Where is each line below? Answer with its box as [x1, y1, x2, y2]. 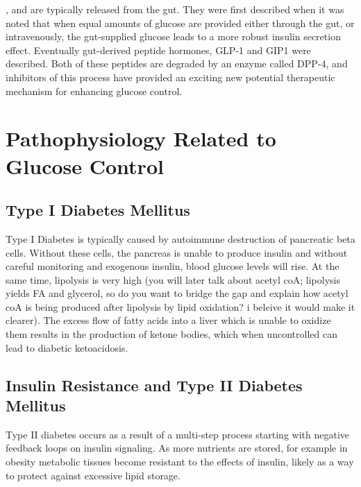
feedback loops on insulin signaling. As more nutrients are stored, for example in [6, 441, 348, 455]
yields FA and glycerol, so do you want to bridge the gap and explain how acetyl [6, 286, 349, 300]
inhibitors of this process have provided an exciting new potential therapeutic [6, 69, 335, 84]
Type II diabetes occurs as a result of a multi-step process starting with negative [6, 427, 349, 441]
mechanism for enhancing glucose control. [6, 83, 183, 98]
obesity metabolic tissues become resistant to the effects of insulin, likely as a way [6, 454, 354, 469]
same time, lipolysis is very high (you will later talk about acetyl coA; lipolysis [6, 272, 340, 287]
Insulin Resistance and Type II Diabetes [6, 374, 303, 395]
